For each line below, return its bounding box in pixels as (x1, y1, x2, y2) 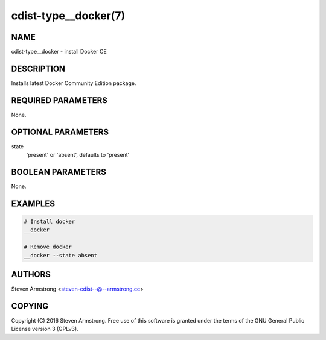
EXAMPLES (11, 198, 56, 209)
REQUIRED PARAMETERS (11, 95, 108, 105)
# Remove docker (24, 244, 72, 250)
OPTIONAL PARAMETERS (11, 127, 109, 137)
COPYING (11, 301, 49, 311)
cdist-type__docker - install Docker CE (11, 48, 107, 55)
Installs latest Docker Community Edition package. (11, 79, 136, 87)
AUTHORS (11, 269, 51, 280)
